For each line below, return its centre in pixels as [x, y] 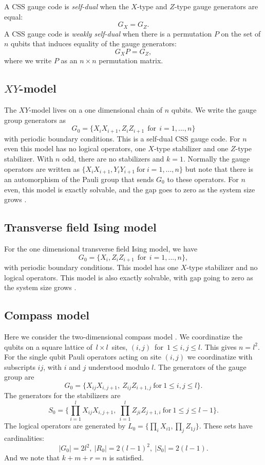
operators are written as [42, 168]
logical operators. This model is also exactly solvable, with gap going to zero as [129, 277]
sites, [120, 346]
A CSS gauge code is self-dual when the [67, 6]
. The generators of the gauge [200, 366]
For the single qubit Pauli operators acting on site [83, 357]
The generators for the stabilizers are [62, 395]
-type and [152, 6]
